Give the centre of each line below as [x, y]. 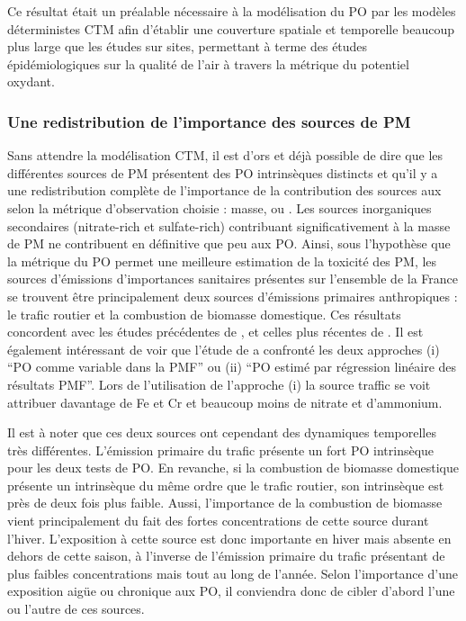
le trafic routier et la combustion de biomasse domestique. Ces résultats [204, 314]
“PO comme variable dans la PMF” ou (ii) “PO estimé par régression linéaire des [232, 367]
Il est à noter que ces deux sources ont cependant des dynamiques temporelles [222, 432]
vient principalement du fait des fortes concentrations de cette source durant [218, 521]
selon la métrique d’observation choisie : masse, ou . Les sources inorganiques [220, 207]
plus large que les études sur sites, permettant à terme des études [188, 46]
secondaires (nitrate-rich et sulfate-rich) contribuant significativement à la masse [229, 225]
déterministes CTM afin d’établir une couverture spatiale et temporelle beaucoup [231, 28]
